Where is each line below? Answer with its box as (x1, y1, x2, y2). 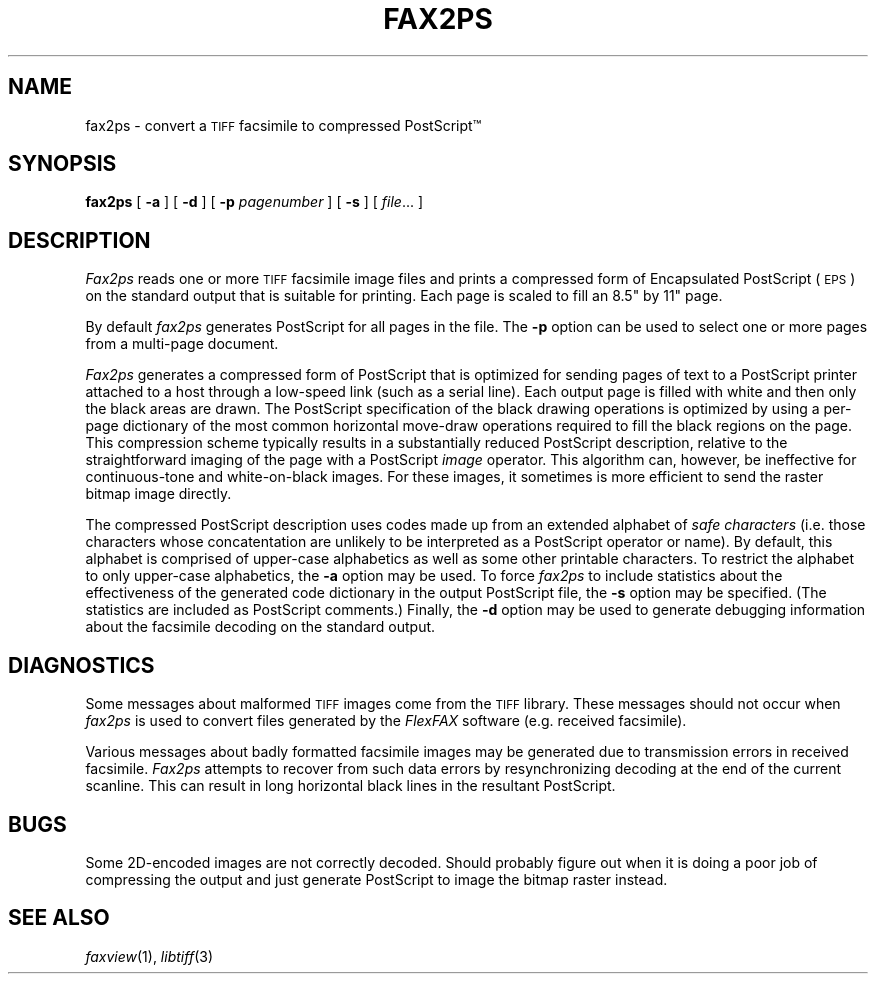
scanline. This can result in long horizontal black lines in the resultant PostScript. (85, 777, 616, 795)
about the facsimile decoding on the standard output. (85, 618, 436, 636)
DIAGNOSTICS (8, 652, 155, 678)
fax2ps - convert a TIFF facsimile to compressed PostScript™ (85, 116, 482, 134)
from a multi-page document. (85, 335, 279, 353)
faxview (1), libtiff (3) (85, 947, 213, 965)
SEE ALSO (8, 905, 110, 931)
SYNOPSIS (8, 151, 117, 177)
